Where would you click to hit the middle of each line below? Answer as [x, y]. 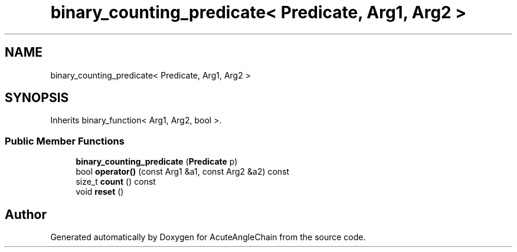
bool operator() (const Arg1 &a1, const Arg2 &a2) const [183, 172]
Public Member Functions [65, 141]
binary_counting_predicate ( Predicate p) [157, 162]
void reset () [100, 192]
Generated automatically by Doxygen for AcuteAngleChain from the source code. [208, 237]
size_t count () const [116, 182]
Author [26, 214]
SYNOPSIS [37, 98]
